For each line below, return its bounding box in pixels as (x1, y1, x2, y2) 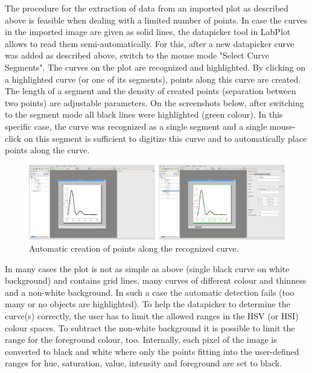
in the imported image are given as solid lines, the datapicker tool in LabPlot (5, 25, 291, 38)
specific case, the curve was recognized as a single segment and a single (5, 120, 267, 132)
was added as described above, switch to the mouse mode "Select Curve (5, 49, 270, 62)
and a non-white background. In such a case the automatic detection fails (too (5, 285, 294, 298)
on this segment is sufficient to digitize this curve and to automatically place (24, 132, 307, 144)
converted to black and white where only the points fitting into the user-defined (5, 345, 299, 357)
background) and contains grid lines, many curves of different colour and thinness (5, 274, 307, 287)
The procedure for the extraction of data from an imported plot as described (5, 2, 288, 14)
